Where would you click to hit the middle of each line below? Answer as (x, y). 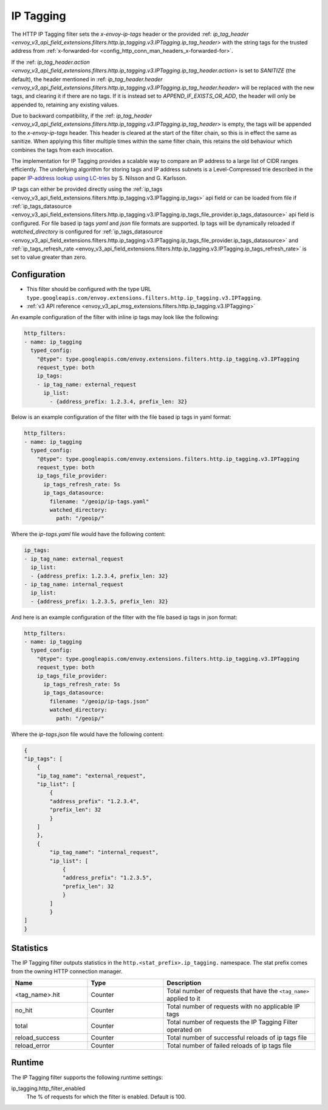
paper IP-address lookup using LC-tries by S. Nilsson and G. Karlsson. (99, 178)
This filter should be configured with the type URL (89, 289)
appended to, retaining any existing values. (65, 105)
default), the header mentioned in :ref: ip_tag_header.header (87, 79)
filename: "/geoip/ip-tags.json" (99, 701)
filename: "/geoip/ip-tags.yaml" (99, 501)
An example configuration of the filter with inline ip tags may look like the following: (115, 317)
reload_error (32, 1046)
